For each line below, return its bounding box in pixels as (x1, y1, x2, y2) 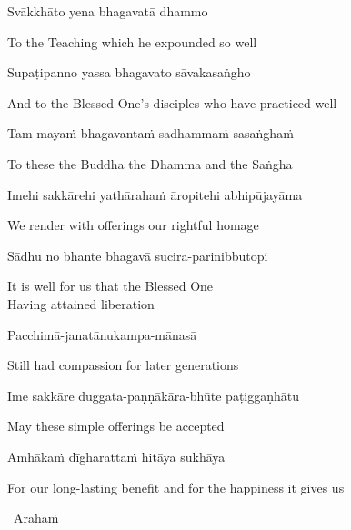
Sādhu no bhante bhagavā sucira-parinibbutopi (7, 245, 268, 265)
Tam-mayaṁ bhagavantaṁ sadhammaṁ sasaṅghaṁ (7, 124, 294, 143)
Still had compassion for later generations (7, 355, 239, 375)
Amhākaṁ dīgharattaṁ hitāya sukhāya (7, 446, 226, 465)
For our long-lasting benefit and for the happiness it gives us (7, 477, 345, 496)
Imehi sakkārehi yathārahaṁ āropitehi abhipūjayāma (7, 185, 303, 204)
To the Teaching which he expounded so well (7, 32, 257, 51)
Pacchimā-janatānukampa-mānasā (7, 325, 197, 344)
